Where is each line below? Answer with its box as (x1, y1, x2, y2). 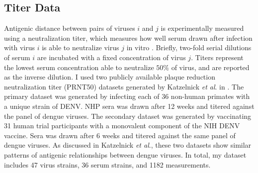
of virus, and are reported (171, 62, 250, 72)
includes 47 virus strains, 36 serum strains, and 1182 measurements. (4, 159, 211, 170)
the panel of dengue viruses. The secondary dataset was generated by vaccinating (4, 110, 252, 121)
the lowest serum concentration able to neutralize (4, 62, 154, 72)
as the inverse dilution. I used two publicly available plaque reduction (4, 72, 215, 82)
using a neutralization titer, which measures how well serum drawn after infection (4, 32, 253, 43)
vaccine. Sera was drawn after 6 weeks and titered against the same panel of (4, 130, 236, 140)
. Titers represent (191, 52, 244, 62)
